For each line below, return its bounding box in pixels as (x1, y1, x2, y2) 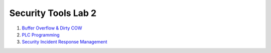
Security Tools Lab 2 (9, 7, 97, 18)
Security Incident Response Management (22, 39, 107, 45)
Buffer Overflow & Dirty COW (22, 25, 82, 31)
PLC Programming (22, 31, 60, 37)
